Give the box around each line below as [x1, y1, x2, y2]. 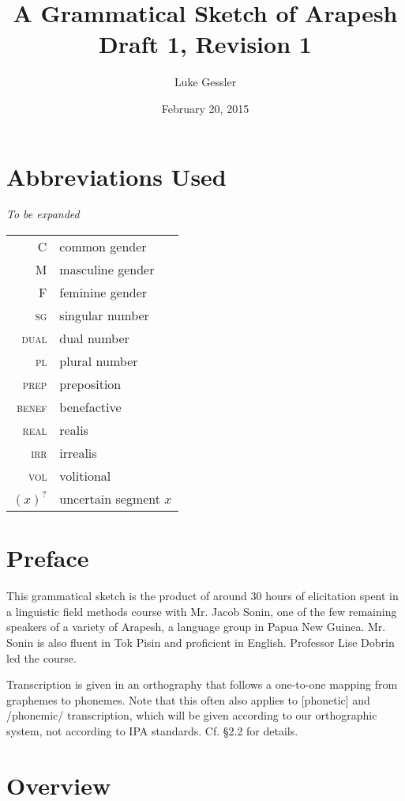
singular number [59, 306, 149, 325]
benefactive [59, 398, 122, 417]
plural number [59, 352, 138, 371]
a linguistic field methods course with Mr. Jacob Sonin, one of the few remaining [6, 603, 397, 619]
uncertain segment [59, 489, 161, 508]
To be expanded [6, 206, 80, 222]
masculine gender [59, 260, 155, 279]
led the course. [6, 649, 77, 666]
